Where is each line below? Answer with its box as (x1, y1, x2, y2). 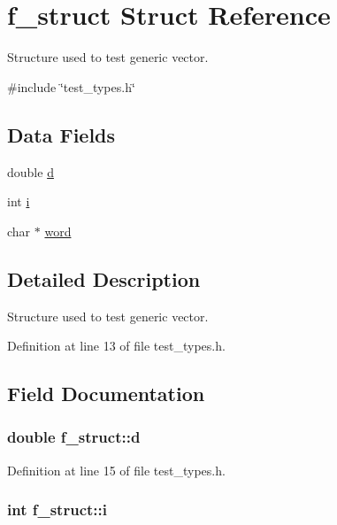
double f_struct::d (7, 426, 141, 448)
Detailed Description (7, 265, 201, 292)
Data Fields (7, 120, 116, 148)
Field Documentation (7, 380, 205, 407)
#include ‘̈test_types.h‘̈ (7, 77, 135, 96)
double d (7, 162, 54, 181)
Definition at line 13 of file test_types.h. (7, 336, 226, 355)
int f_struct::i (7, 498, 107, 521)
